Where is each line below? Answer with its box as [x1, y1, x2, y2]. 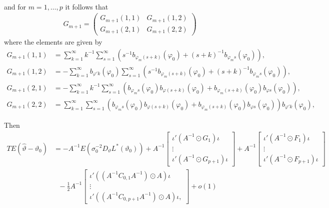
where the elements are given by [4, 37, 102, 47]
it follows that [65, 1, 108, 12]
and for [4, 1, 26, 12]
